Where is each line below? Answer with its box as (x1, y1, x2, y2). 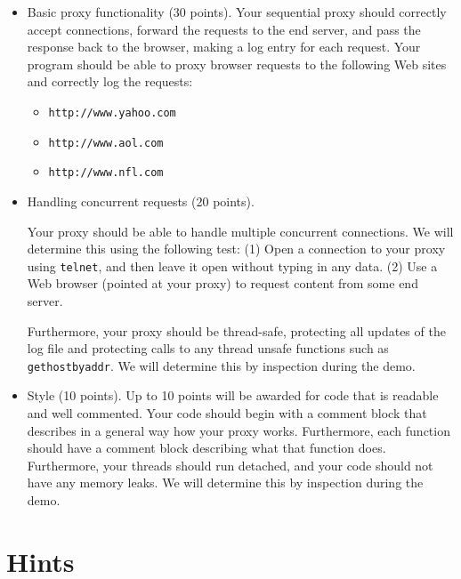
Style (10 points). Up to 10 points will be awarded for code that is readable (27, 386, 439, 405)
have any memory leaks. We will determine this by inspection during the (27, 473, 424, 492)
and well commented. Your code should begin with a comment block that (27, 404, 427, 422)
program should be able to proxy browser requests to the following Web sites (27, 54, 447, 73)
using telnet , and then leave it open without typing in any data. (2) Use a (27, 256, 438, 275)
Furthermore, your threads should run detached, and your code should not (27, 455, 433, 474)
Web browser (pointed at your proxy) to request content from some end (27, 274, 418, 293)
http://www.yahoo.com (48, 106, 176, 119)
